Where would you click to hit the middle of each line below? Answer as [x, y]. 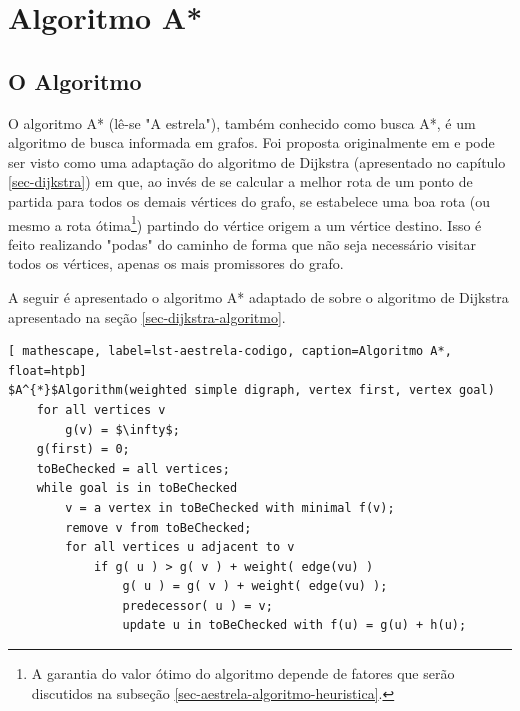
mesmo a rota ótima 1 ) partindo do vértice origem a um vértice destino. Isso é [245, 223]
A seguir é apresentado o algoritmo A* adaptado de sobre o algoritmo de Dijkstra [258, 296]
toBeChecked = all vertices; [133, 468]
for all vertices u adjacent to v [180, 547]
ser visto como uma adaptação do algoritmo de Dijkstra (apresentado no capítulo [257, 161]
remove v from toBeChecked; [158, 527]
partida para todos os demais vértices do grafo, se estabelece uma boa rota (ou [249, 200]
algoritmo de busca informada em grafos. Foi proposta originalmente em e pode [251, 142]
